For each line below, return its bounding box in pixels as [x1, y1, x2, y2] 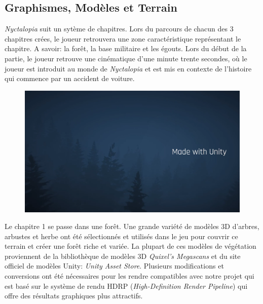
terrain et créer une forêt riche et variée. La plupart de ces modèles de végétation [5, 241, 256, 251]
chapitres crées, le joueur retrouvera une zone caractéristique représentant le [5, 33, 241, 44]
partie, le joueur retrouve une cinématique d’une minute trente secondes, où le [5, 53, 247, 63]
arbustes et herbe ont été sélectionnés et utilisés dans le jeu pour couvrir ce [5, 231, 238, 241]
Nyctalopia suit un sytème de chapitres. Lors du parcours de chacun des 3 [5, 23, 234, 34]
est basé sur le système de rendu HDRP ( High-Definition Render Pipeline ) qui [5, 280, 248, 291]
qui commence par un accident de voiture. [5, 73, 135, 84]
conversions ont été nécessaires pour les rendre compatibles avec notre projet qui [5, 271, 254, 281]
